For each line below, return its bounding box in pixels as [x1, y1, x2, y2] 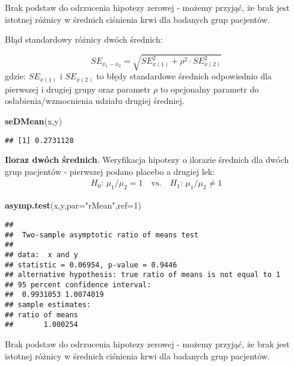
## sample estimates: [5, 300, 91, 310]
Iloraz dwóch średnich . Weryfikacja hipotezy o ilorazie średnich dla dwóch [5, 153, 289, 166]
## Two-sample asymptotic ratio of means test [5, 230, 199, 239]
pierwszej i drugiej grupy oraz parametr [5, 82, 151, 95]
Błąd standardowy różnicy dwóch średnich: [5, 33, 163, 46]
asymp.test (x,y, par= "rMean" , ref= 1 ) [5, 199, 141, 212]
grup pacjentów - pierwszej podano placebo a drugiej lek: [5, 165, 215, 177]
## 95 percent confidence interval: [5, 280, 152, 289]
